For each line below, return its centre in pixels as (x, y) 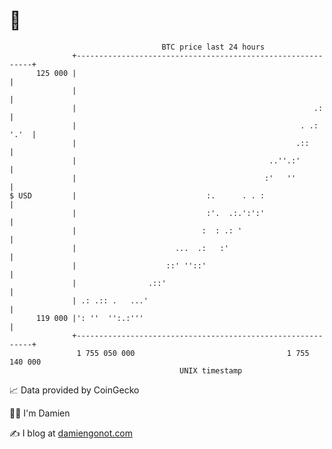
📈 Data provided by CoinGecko (74, 390)
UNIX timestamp (211, 370)
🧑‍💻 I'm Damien (40, 413)
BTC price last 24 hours (213, 47)
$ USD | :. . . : (137, 195)
